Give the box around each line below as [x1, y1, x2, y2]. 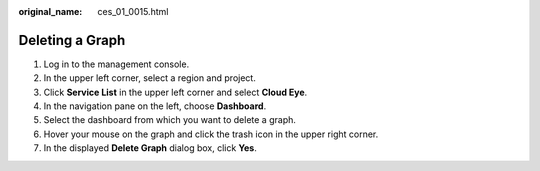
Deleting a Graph [18, 31, 126, 49]
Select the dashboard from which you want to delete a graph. [43, 114, 297, 126]
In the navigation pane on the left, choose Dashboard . [43, 100, 267, 112]
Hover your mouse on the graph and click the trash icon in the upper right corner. [43, 128, 379, 140]
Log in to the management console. [43, 58, 190, 70]
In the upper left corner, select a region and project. [43, 72, 257, 84]
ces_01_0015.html [97, 6, 169, 17]
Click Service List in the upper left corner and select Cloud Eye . [43, 86, 308, 98]
